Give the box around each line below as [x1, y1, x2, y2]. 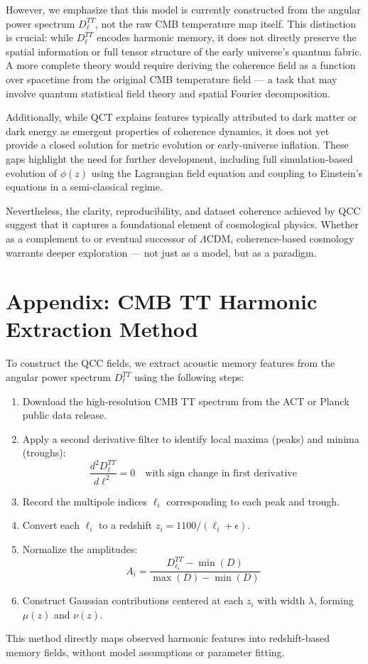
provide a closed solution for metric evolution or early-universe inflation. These [6, 137, 349, 152]
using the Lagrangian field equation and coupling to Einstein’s [91, 165, 363, 180]
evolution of [6, 165, 57, 180]
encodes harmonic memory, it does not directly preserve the [97, 30, 357, 45]
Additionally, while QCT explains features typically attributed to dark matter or [6, 109, 357, 124]
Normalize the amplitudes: [22, 542, 138, 557]
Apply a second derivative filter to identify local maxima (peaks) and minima [22, 431, 359, 446]
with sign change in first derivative [145, 468, 297, 478]
